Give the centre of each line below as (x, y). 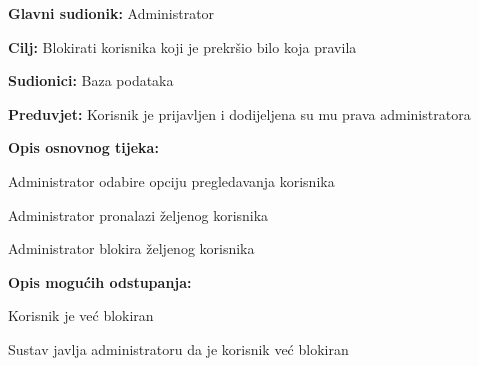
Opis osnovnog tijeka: (83, 147)
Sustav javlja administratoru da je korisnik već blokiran (178, 348)
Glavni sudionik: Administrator (111, 13)
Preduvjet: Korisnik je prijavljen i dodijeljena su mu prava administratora (239, 113)
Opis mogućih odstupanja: (100, 281)
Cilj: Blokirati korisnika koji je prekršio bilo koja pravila (182, 46)
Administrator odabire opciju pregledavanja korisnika (171, 180)
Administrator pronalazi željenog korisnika (138, 214)
